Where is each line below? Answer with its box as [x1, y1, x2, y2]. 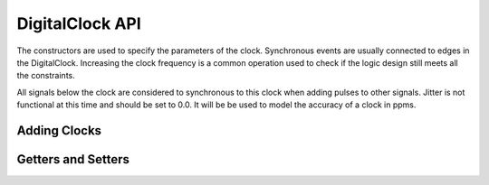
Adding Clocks [16, 123, 102, 138]
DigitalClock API [16, 14, 142, 33]
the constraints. [16, 70, 76, 81]
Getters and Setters [16, 152, 130, 167]
